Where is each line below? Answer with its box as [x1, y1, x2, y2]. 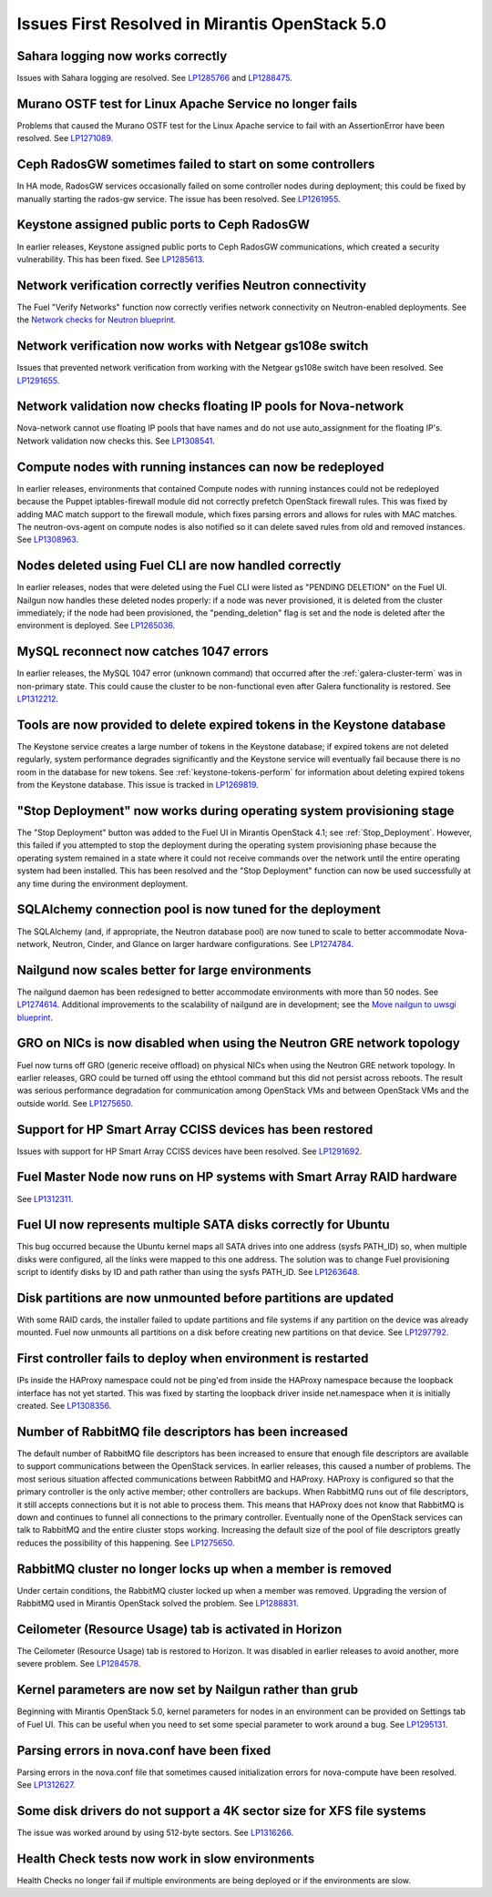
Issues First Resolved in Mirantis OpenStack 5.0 [16, 14, 387, 34]
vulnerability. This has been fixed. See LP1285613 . [16, 253, 205, 264]
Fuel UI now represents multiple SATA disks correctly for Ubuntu [16, 1217, 391, 1233]
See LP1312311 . [16, 1193, 74, 1204]
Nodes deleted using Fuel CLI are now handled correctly [16, 558, 342, 574]
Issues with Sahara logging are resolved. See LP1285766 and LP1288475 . [16, 73, 293, 84]
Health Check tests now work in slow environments [16, 1851, 315, 1866]
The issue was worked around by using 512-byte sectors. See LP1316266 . [16, 1827, 294, 1838]
